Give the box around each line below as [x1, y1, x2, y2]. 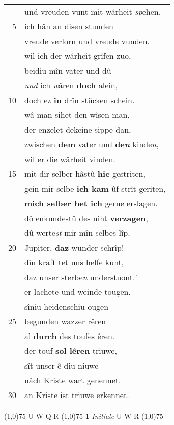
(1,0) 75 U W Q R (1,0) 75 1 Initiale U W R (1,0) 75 [4, 411, 163, 421]
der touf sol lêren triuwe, [24, 345, 117, 356]
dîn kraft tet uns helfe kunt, [24, 256, 124, 268]
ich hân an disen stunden [24, 20, 113, 32]
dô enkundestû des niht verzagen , [24, 212, 148, 224]
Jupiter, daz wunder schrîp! [24, 241, 124, 253]
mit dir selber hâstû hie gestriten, [24, 168, 146, 179]
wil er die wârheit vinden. [24, 153, 115, 165]
